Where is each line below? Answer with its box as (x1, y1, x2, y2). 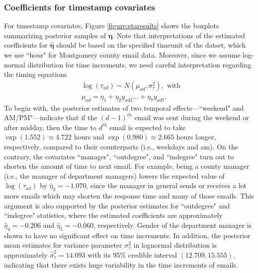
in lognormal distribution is (133, 240, 217, 250)
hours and (74, 132, 104, 142)
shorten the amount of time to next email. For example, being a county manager (4, 161, 250, 171)
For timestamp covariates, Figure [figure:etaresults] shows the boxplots (4, 20, 219, 31)
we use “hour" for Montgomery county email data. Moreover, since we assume (4, 50, 241, 60)
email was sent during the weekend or (134, 112, 249, 123)
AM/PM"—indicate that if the (4, 112, 97, 123)
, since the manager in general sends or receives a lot (86, 180, 247, 191)
